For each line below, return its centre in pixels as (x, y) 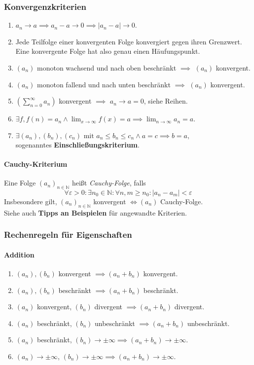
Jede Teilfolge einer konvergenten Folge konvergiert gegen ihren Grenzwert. (129, 41)
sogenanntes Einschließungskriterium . (77, 144)
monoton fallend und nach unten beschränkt (104, 84)
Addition (19, 254)
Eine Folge (20, 183)
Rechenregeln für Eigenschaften (68, 235)
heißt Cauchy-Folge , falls (109, 183)
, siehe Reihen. (166, 101)
